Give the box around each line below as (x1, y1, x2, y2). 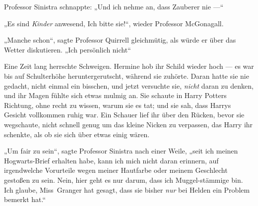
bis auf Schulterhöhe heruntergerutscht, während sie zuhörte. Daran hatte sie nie (4, 70, 249, 81)
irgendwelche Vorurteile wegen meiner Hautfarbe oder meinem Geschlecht (4, 165, 228, 175)
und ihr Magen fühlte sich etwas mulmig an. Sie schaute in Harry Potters (4, 90, 227, 101)
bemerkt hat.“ (4, 194, 46, 205)
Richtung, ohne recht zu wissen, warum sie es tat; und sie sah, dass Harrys (4, 100, 231, 110)
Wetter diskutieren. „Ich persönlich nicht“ (4, 44, 131, 54)
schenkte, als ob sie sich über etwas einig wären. (4, 129, 150, 139)
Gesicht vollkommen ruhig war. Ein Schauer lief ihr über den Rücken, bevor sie (4, 109, 245, 120)
